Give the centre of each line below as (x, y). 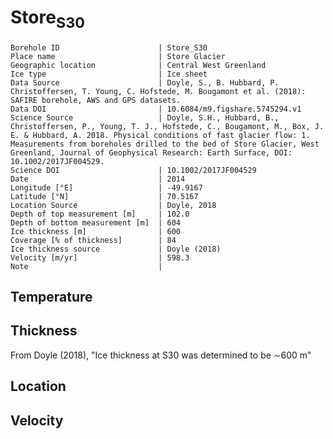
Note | (86, 266)
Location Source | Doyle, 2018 (113, 205)
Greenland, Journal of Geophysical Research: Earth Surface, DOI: (151, 152)
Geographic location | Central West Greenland (138, 65)
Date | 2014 (98, 179)
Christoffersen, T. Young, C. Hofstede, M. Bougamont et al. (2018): (158, 91)
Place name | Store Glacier (118, 56)
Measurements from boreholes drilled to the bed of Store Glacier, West (165, 144)
